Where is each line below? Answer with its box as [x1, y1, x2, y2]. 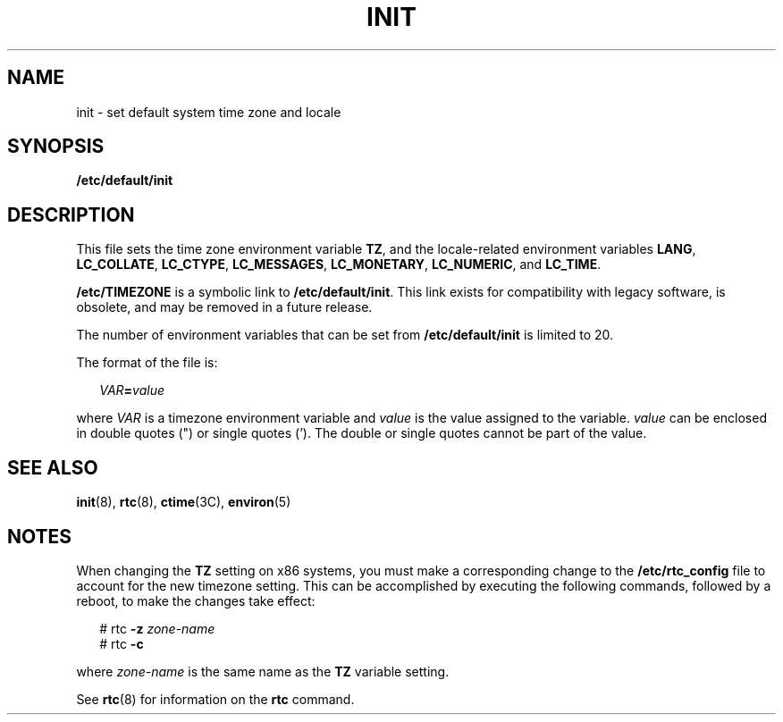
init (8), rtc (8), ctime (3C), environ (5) [76, 494, 291, 510]
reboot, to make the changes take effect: [76, 592, 316, 609]
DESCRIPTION [7, 203, 135, 226]
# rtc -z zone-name [99, 620, 215, 636]
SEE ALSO [7, 456, 98, 479]
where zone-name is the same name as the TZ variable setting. [76, 663, 450, 679]
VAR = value [99, 382, 165, 399]
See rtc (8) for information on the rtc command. [76, 691, 355, 707]
